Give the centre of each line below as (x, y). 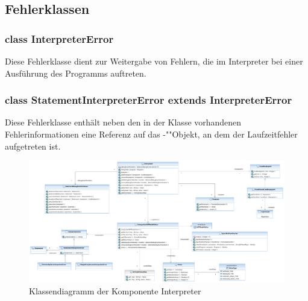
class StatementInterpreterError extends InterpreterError (149, 100)
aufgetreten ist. (33, 146)
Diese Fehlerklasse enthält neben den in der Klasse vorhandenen (123, 122)
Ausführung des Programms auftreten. (76, 73)
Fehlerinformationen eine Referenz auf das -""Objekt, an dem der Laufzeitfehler (151, 134)
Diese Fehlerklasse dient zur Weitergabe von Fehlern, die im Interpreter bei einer (154, 61)
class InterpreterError (59, 38)
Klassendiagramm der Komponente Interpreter (115, 291)
